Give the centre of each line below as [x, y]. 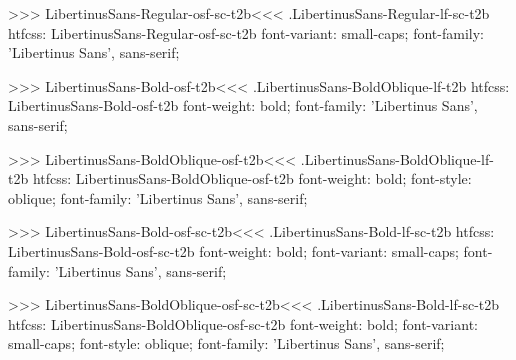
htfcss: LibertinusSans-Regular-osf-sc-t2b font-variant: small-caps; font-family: [246, 32]
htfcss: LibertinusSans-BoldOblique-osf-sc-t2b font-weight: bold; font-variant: [243, 323]
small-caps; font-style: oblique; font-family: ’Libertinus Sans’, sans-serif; [226, 343]
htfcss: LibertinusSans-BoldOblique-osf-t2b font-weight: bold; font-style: [252, 178]
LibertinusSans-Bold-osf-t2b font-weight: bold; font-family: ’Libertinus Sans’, [243, 105]
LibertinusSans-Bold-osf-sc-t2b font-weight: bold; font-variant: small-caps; [233, 250]
